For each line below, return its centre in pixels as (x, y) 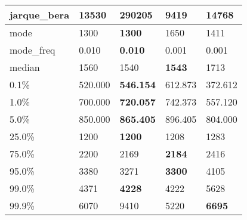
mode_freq (33, 50)
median (25, 67)
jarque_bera (40, 15)
